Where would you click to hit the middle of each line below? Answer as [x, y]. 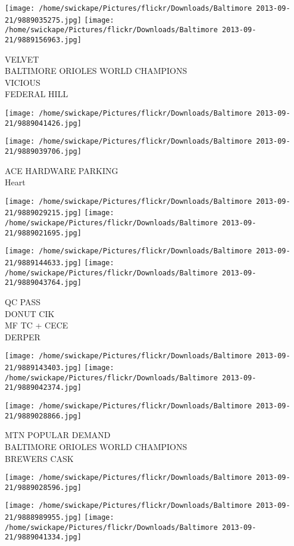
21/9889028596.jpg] [43, 487]
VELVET [22, 59]
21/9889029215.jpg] [43, 213]
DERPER [23, 336]
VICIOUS [23, 82]
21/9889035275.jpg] [43, 20]
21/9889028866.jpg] [43, 416]
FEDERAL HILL [37, 94]
